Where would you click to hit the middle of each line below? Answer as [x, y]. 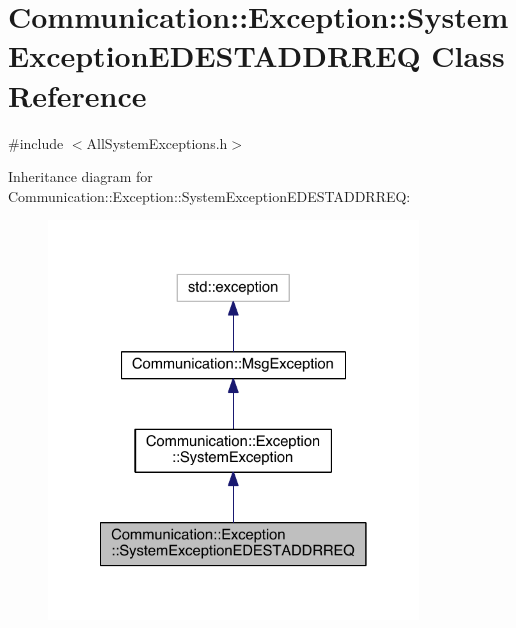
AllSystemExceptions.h [157, 142]
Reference [77, 94]
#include [36, 142]
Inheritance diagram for [80, 176]
